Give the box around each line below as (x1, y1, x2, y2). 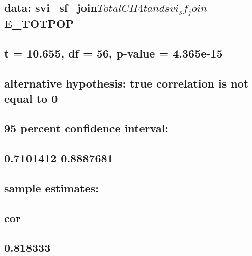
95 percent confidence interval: (4, 120, 169, 136)
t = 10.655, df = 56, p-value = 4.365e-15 (4, 45, 223, 61)
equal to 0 (4, 90, 58, 106)
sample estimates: (4, 180, 99, 195)
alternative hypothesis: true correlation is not (4, 75, 249, 91)
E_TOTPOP (4, 15, 74, 31)
